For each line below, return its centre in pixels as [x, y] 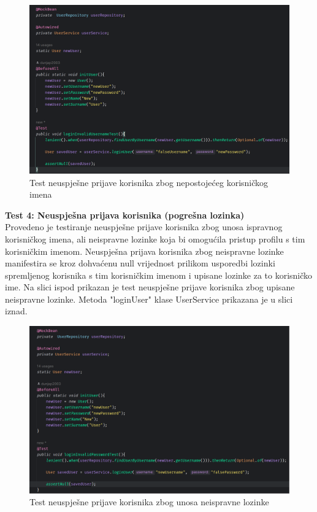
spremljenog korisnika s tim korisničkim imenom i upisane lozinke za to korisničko [159, 275]
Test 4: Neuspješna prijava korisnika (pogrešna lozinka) [125, 215]
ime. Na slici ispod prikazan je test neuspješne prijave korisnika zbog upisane [150, 287]
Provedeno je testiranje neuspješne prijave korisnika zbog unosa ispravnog [144, 227]
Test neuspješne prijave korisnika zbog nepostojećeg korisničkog [149, 182]
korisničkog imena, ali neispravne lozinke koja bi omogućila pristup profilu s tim [155, 239]
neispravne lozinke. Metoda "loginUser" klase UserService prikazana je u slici [149, 299]
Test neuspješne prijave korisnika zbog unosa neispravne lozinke [149, 502]
